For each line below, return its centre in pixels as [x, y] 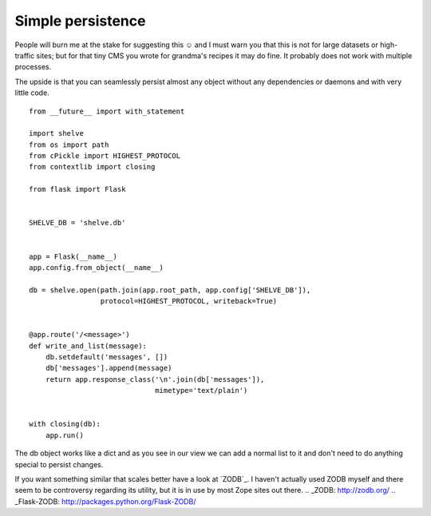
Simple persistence [80, 21]
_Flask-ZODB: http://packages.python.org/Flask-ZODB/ [105, 501]
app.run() [64, 435]
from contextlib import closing [92, 167]
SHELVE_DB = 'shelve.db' [77, 223]
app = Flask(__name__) [73, 256]
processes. [33, 67]
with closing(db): [65, 424]
